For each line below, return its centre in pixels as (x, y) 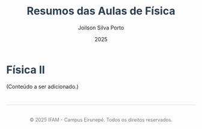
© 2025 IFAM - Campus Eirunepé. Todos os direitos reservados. (101, 120)
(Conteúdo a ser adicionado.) (43, 86)
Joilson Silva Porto (101, 28)
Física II (26, 70)
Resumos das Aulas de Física (101, 11)
